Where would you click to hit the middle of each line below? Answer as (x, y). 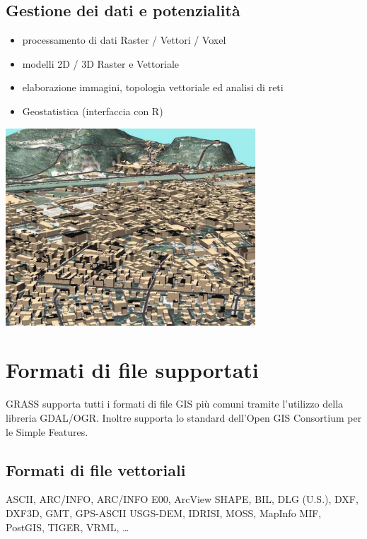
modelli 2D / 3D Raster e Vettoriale (101, 63)
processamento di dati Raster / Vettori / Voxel (124, 40)
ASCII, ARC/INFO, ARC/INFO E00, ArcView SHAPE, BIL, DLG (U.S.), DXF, (182, 499)
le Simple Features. (47, 431)
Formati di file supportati (132, 370)
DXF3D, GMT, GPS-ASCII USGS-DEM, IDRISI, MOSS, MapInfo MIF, (164, 513)
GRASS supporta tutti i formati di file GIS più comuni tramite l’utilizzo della (175, 404)
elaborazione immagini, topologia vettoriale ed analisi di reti (153, 87)
